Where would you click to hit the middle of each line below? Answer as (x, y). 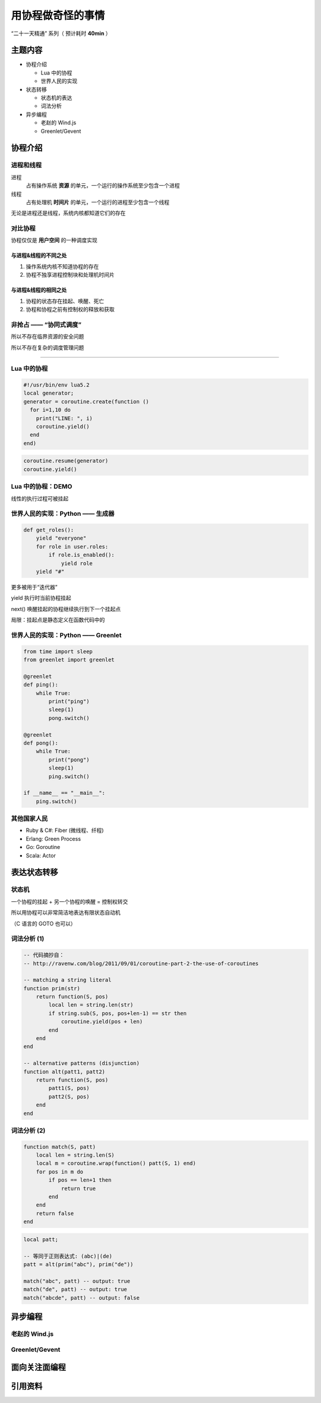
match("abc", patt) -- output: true (77, 1281)
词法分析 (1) (28, 939)
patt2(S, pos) (69, 1097)
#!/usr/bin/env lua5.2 (56, 385)
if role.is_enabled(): (82, 555)
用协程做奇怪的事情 (58, 15)
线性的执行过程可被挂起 (40, 498)
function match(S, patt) (60, 1147)
